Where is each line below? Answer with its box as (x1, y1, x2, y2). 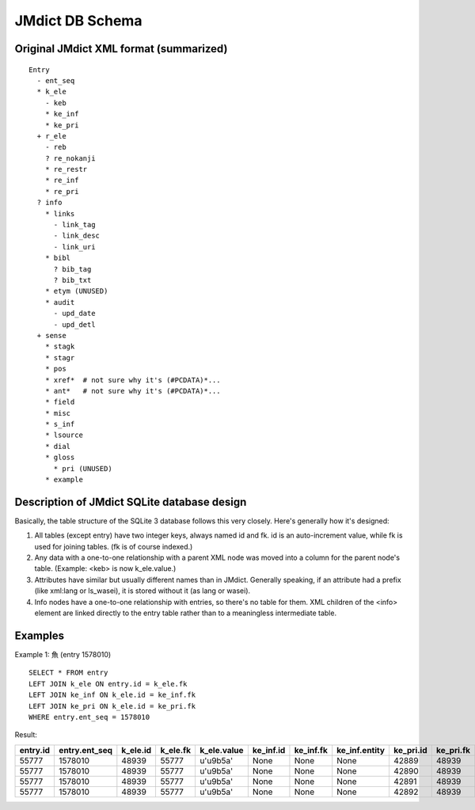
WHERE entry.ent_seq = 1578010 (28, 713, 150, 721)
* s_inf (44, 420, 75, 429)
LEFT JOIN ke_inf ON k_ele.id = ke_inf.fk (28, 690, 196, 700)
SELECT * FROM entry (28, 668, 108, 677)
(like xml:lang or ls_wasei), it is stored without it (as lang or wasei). (34, 586, 251, 595)
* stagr (44, 353, 75, 362)
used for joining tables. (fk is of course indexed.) (34, 542, 193, 551)
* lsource (44, 431, 83, 439)
